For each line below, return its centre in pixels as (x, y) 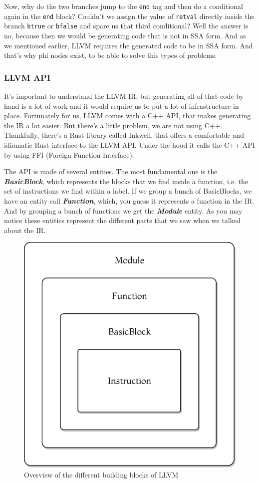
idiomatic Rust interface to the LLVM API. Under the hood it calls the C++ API (129, 144)
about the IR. (25, 230)
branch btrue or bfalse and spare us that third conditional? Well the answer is (126, 26)
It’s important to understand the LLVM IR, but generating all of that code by (124, 96)
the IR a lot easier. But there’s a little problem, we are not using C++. (113, 125)
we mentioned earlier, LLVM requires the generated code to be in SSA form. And (129, 45)
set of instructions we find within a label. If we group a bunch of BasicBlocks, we (128, 191)
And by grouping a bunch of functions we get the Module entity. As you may (123, 210)
